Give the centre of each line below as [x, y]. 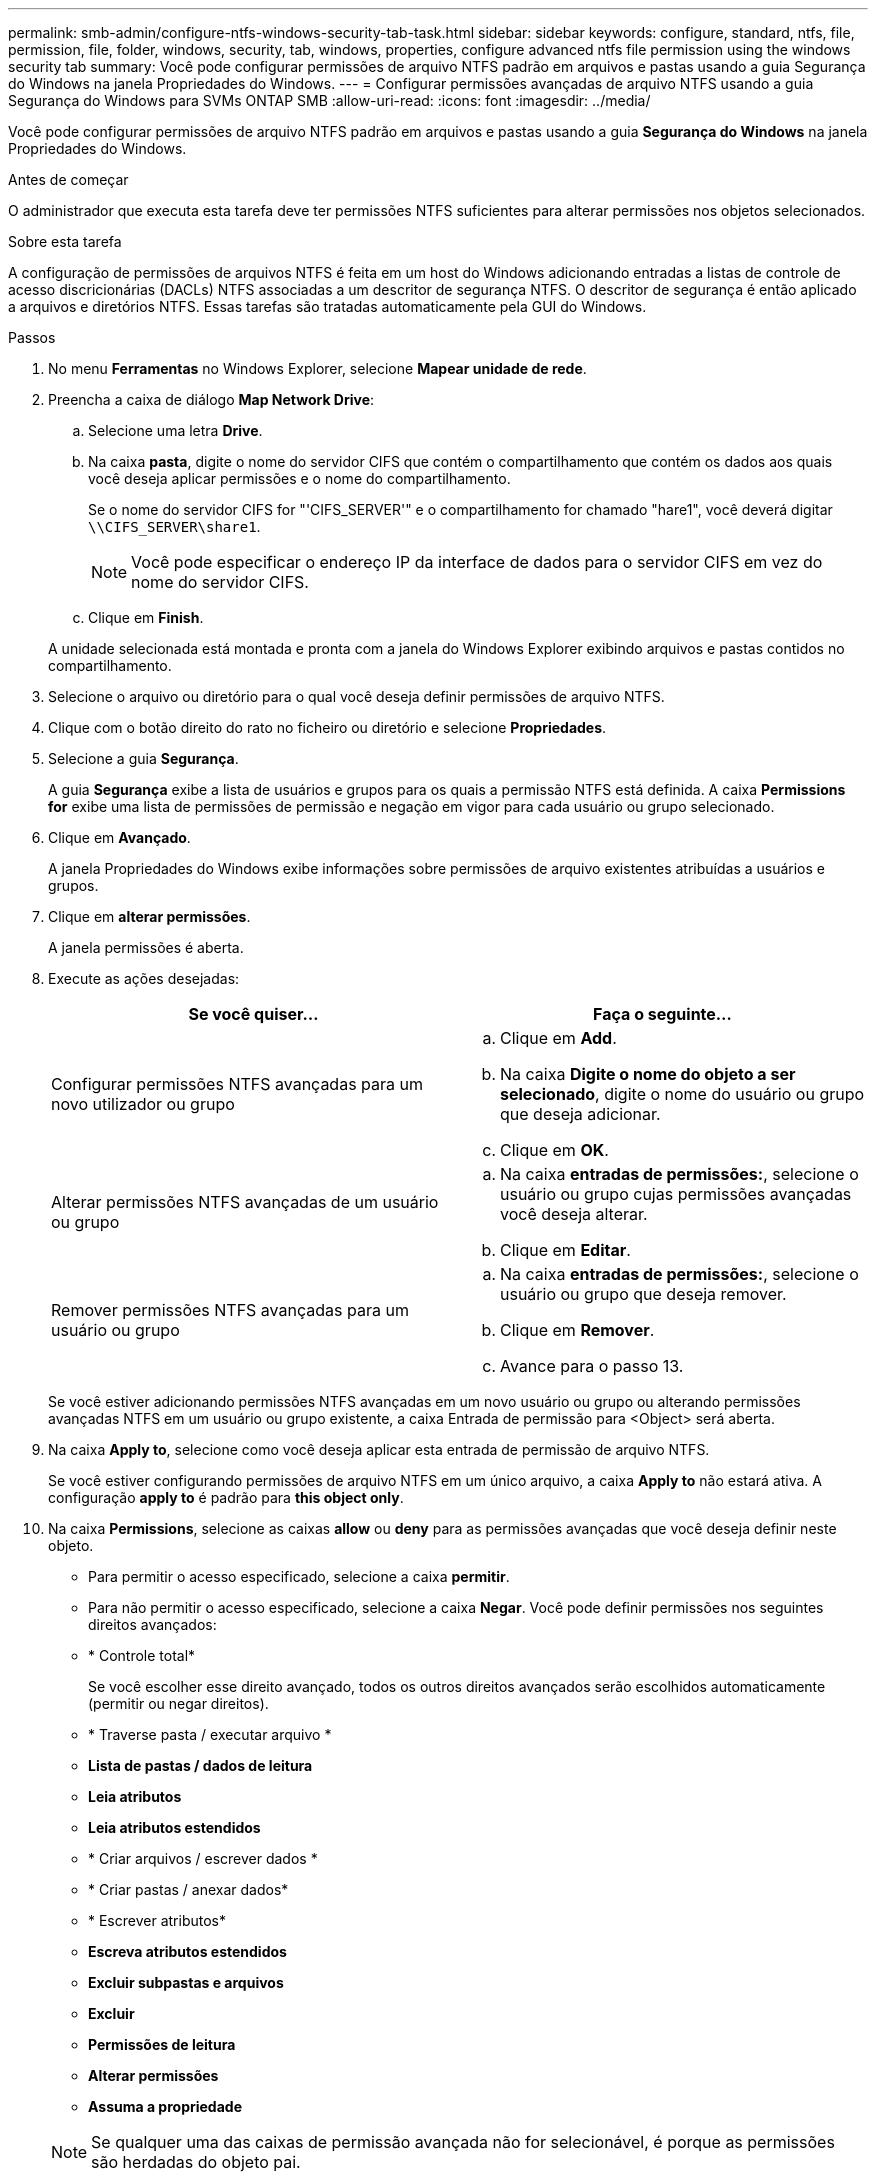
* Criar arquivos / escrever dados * [203, 1858]
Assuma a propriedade [165, 2106]
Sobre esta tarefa [65, 241]
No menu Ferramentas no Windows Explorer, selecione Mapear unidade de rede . [317, 368]
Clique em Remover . [577, 1330]
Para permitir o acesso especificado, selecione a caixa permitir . [299, 1576]
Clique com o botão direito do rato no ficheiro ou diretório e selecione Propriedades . [327, 727]
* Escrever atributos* [157, 1920]
